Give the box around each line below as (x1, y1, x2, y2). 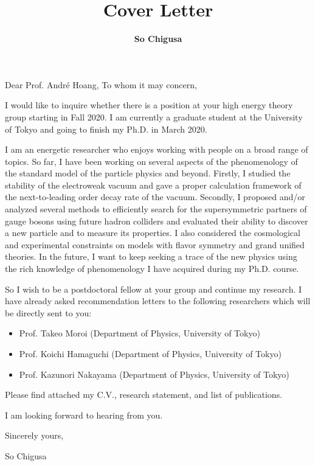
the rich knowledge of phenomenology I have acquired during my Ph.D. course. (5, 262, 299, 275)
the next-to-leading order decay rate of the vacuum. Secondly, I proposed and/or (5, 190, 305, 203)
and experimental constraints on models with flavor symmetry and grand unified (5, 238, 305, 251)
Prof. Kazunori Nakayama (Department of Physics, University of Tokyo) (19, 367, 289, 380)
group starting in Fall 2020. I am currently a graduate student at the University (5, 110, 303, 123)
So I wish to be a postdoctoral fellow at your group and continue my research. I (5, 282, 302, 295)
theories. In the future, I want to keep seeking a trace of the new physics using (5, 250, 297, 263)
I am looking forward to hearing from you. (5, 408, 163, 421)
